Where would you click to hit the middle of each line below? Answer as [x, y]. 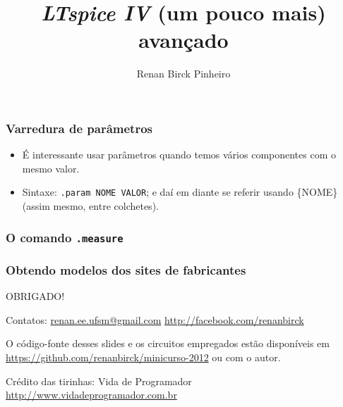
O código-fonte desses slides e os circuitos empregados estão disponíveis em [168, 343]
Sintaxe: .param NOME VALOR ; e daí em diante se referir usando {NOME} [180, 192]
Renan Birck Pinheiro [183, 74]
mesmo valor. [51, 168]
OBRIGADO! [35, 296]
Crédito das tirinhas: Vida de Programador [99, 381]
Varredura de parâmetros [79, 128]
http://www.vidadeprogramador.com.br [91, 395]
